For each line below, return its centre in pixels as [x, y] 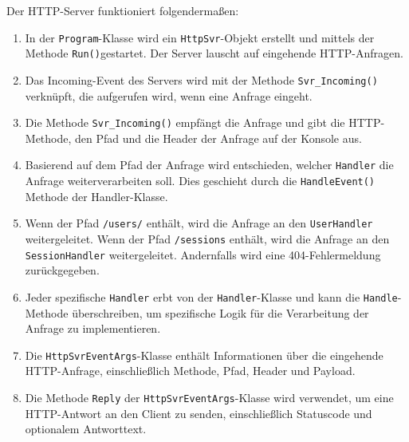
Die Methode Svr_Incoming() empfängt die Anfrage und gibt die [185, 122]
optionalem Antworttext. [86, 429]
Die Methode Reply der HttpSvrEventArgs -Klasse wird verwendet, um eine [209, 397]
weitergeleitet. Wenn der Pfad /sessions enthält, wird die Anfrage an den [207, 238]
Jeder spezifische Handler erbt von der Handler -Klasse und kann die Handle [211, 296]
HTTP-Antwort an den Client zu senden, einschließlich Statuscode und [199, 413]
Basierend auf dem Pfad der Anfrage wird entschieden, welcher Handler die [209, 165]
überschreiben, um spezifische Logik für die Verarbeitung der [220, 312]
